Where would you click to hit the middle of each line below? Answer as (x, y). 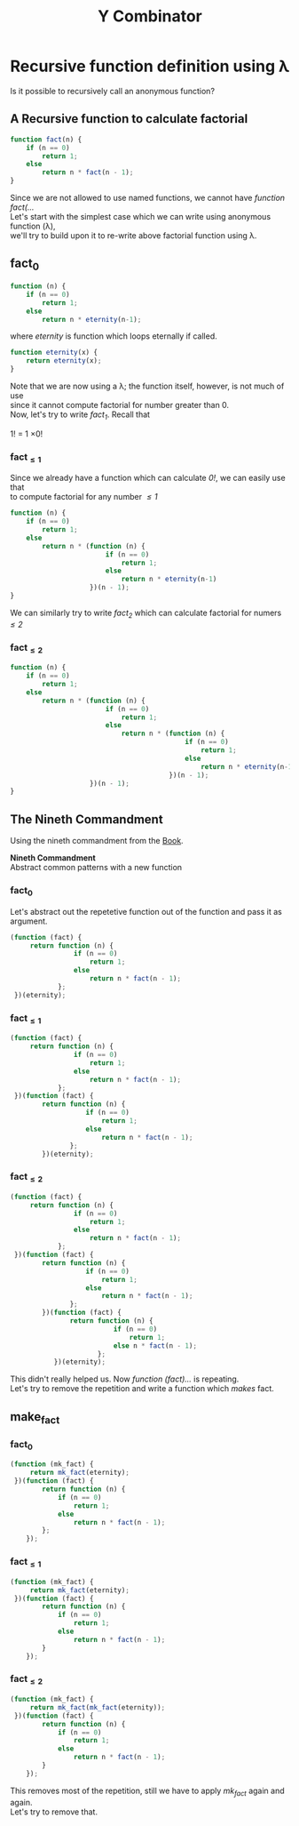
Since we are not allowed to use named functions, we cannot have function (148, 198)
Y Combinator (149, 16)
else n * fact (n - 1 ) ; (155, 1345)
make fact (35, 1418)
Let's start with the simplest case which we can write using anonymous (141, 216)
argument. (29, 921)
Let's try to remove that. (54, 1812)
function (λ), (33, 226)
